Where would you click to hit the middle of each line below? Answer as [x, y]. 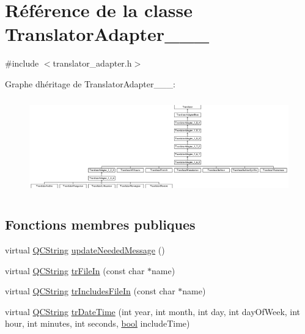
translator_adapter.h [92, 63]
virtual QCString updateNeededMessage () [85, 250]
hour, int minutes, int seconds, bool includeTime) [97, 323]
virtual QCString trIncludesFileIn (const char [90, 291]
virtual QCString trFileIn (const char [75, 270]
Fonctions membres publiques [100, 224]
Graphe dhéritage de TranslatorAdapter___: [90, 83]
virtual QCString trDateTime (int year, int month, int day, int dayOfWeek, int [153, 311]
